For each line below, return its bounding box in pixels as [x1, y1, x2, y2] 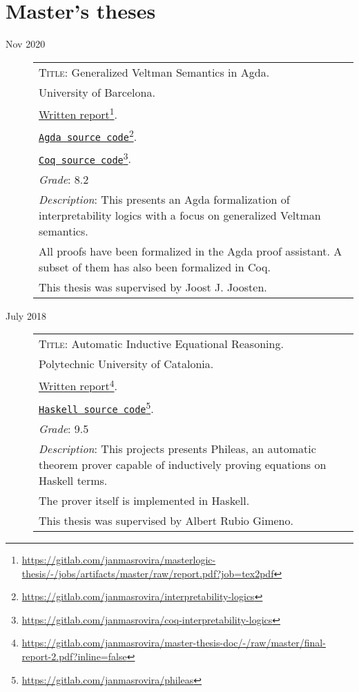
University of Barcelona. [39, 84, 155, 100]
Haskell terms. [39, 472, 108, 488]
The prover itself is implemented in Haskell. [39, 492, 250, 508]
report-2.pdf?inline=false [21, 648, 127, 663]
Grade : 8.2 [39, 171, 89, 187]
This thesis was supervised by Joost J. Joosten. [39, 278, 267, 295]
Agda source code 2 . [39, 126, 137, 145]
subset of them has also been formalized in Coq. [39, 258, 271, 275]
